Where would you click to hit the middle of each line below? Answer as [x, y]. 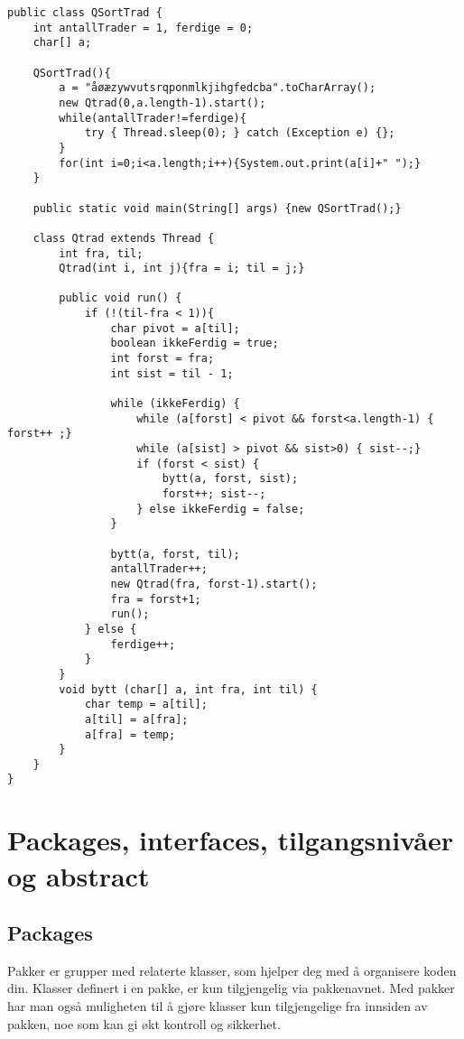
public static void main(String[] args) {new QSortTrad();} [217, 208]
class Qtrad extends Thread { [124, 238]
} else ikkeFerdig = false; [221, 509]
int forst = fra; [162, 359]
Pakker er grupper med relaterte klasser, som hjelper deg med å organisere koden [232, 970]
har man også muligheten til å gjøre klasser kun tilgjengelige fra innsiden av [218, 1006]
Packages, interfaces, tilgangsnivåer [230, 840]
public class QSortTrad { [85, 13]
